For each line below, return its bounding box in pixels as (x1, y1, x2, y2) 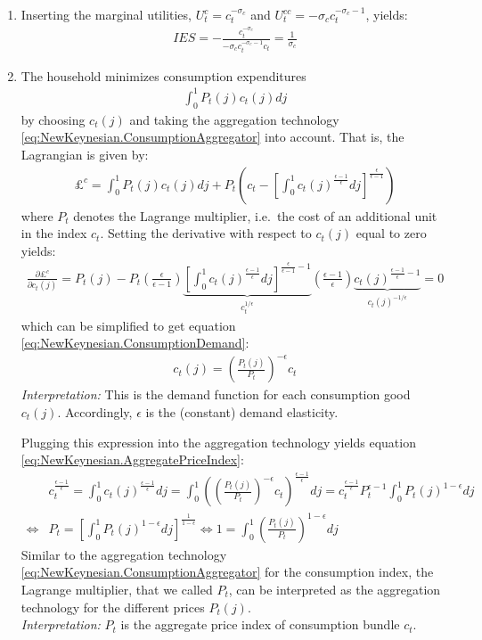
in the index (20, 224, 87, 242)
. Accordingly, (57, 403, 133, 422)
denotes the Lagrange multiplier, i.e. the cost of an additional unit (73, 206, 437, 225)
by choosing (20, 110, 86, 128)
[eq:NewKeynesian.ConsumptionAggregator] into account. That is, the (20, 127, 404, 146)
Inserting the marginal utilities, (20, 5, 192, 23)
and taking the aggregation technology (129, 110, 339, 128)
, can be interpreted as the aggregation (228, 579, 441, 598)
